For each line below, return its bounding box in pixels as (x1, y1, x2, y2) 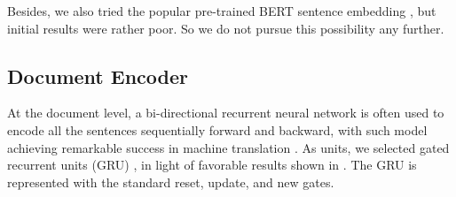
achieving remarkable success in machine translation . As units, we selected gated (7, 138, 450, 156)
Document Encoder (7, 62, 188, 89)
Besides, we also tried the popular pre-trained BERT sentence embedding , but (7, 2, 436, 19)
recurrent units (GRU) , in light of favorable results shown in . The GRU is (7, 155, 417, 174)
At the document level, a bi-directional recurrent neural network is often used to (7, 103, 444, 122)
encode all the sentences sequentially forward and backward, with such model (7, 120, 428, 139)
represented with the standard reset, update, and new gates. (7, 172, 334, 191)
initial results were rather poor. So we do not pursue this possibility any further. (7, 19, 444, 37)
